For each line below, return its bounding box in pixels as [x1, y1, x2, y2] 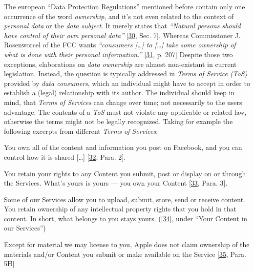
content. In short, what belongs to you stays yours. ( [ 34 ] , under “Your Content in [4, 213, 247, 223]
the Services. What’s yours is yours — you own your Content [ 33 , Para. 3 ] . [4, 178, 228, 188]
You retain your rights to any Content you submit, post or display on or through [4, 168, 246, 178]
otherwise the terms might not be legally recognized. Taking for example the [4, 116, 233, 126]
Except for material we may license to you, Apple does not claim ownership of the [4, 239, 250, 250]
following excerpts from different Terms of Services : [4, 126, 158, 136]
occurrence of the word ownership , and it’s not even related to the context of [4, 11, 234, 21]
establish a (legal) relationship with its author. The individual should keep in [4, 87, 235, 98]
